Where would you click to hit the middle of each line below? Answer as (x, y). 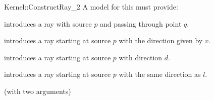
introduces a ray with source (48, 23)
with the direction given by (161, 40)
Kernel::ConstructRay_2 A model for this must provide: (91, 7)
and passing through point (141, 23)
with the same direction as (160, 74)
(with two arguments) (38, 91)
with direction (141, 57)
